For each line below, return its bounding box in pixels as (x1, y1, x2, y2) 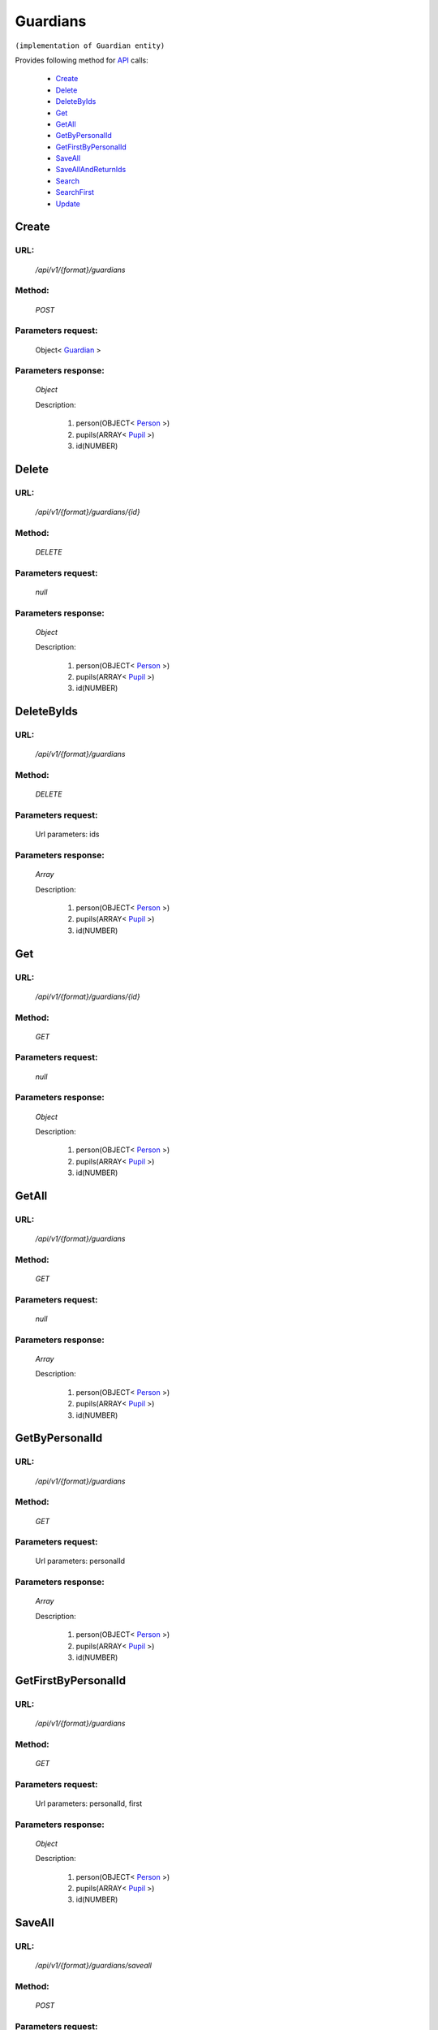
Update (55, 199, 81, 209)
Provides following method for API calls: (15, 55, 149, 65)
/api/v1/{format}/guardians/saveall (35, 1961, 152, 1971)
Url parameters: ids (35, 829, 100, 840)
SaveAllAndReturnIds (55, 165, 127, 175)
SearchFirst (55, 188, 95, 197)
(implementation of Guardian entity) (15, 41, 165, 50)
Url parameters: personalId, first (35, 1799, 143, 1808)
